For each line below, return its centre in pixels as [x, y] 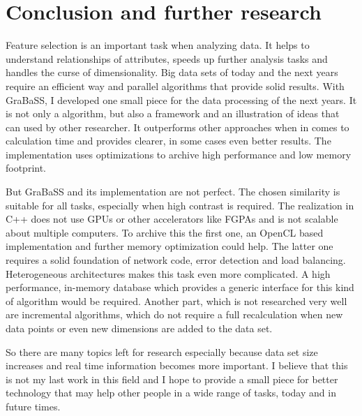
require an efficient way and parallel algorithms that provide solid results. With [175, 86]
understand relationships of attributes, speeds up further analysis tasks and [167, 58]
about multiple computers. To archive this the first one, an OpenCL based [165, 232]
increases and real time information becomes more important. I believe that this [177, 365]
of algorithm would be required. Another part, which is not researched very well [176, 300]
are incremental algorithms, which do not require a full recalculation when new [174, 314]
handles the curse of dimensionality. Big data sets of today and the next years [172, 72]
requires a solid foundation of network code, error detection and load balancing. [176, 260]
